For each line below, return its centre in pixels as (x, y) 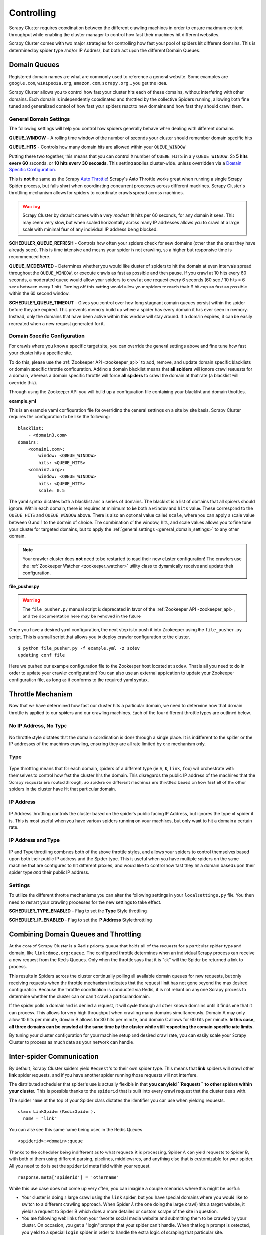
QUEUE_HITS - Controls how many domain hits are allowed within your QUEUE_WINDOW (97, 147)
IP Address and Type (34, 840)
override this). (23, 382)
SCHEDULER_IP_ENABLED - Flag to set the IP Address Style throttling (81, 920)
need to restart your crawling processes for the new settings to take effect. (85, 902)
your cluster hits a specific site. (41, 353)
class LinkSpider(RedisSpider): (57, 1112)
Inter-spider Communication (54, 1056)
